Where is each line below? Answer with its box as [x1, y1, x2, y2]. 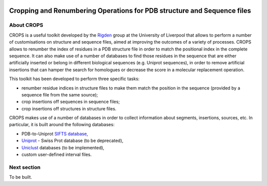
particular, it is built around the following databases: [9, 122, 115, 128]
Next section [9, 164, 41, 171]
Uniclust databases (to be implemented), [21, 144, 105, 150]
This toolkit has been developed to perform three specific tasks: [9, 76, 140, 82]
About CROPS [9, 22, 44, 29]
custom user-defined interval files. [21, 151, 92, 158]
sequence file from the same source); [21, 92, 98, 97]
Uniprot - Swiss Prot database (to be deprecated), [21, 138, 124, 143]
